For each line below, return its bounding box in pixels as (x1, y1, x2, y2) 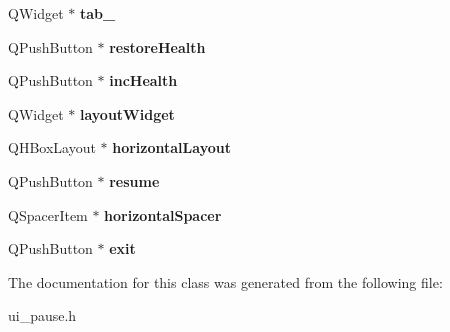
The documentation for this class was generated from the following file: (8, 271, 443, 292)
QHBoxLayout (8, 137, 96, 158)
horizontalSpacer (104, 204, 222, 225)
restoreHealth (109, 36, 206, 57)
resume (109, 170, 160, 191)
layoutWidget (79, 103, 175, 124)
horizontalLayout (112, 137, 231, 158)
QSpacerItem (8, 204, 88, 225)
